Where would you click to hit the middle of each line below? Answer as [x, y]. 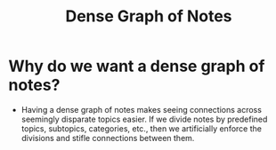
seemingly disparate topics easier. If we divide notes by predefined [144, 119]
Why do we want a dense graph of [137, 66]
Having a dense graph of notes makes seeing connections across [141, 109]
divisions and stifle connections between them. [108, 138]
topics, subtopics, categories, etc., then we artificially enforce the [141, 128]
